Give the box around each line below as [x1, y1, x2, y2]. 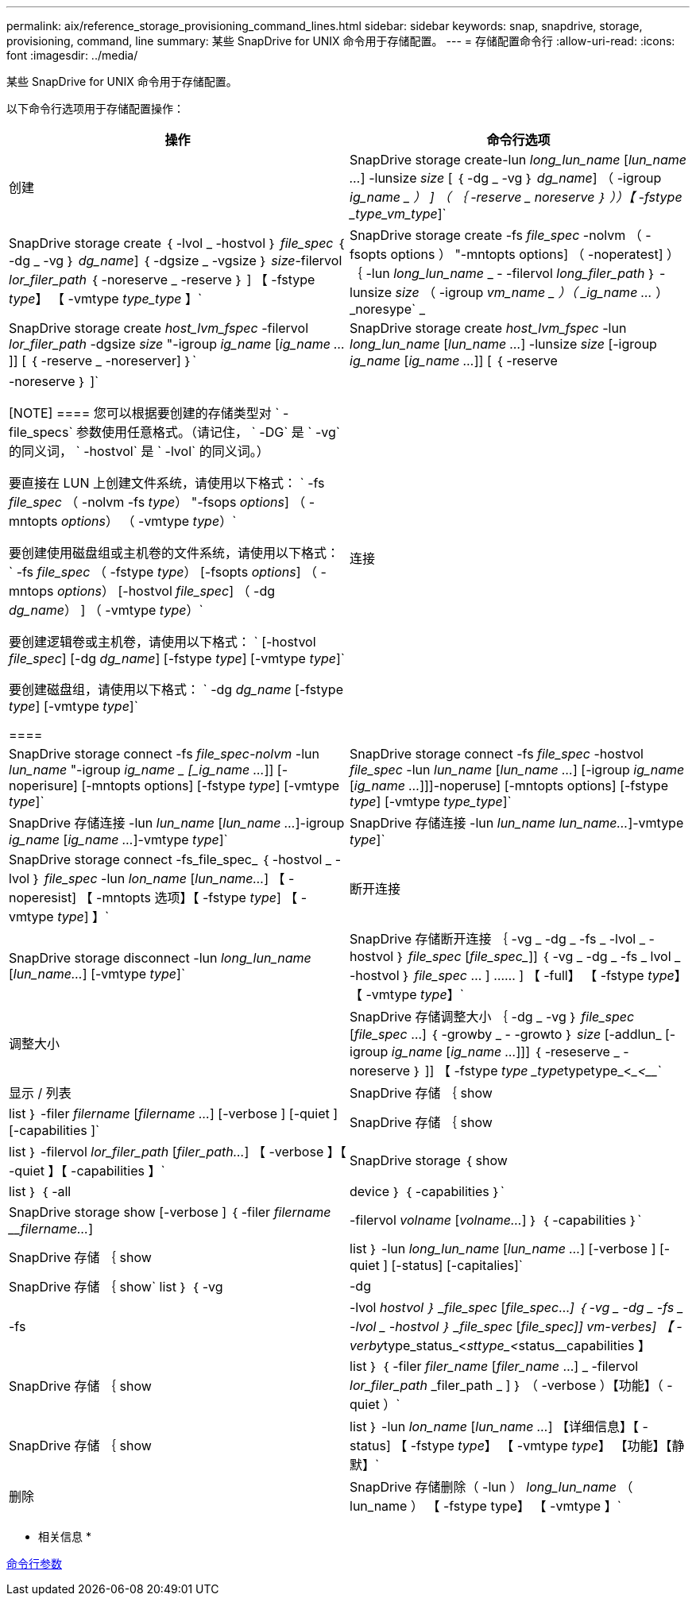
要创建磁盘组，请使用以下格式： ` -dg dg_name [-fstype [9, 681, 343, 697]
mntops [9, 583, 54, 599]
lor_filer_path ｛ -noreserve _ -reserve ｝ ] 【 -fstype [9, 272, 315, 288]
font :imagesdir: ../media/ [6, 48, 138, 62]
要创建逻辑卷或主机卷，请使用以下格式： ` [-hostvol [9, 634, 316, 650]
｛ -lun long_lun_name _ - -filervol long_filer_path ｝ [350, 265, 656, 281]
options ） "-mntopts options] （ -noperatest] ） [390, 246, 679, 262]
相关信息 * [38, 1530, 91, 1543]
